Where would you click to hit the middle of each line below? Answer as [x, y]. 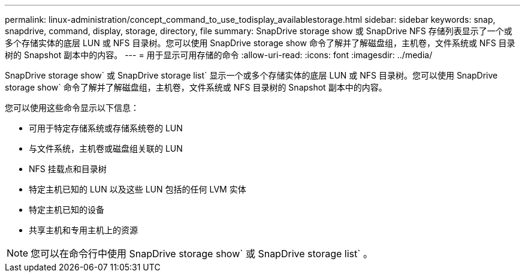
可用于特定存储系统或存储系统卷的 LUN [106, 128]
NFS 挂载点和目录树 [68, 169]
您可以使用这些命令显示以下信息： [72, 108]
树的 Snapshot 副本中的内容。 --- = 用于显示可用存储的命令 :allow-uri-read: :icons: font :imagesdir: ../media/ [219, 55]
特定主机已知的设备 [67, 210]
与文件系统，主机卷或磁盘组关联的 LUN [106, 148]
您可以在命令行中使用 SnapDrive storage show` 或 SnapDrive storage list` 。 [202, 254]
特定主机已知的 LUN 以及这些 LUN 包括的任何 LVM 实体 [138, 189]
